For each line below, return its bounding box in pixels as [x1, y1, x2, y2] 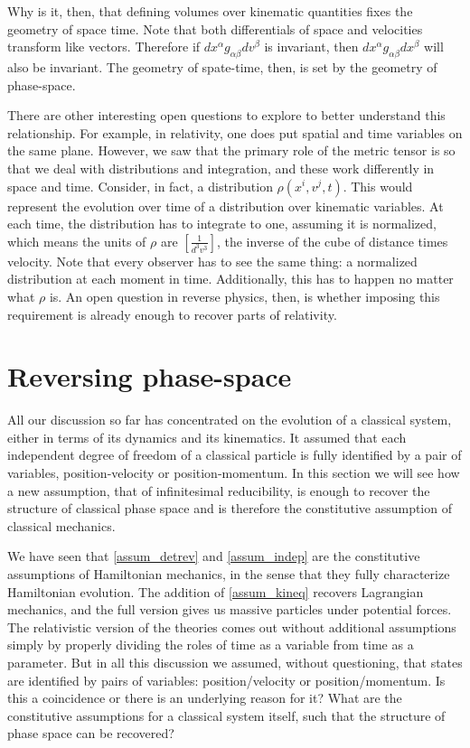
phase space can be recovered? [7, 724, 174, 743]
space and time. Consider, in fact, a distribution [7, 176, 273, 195]
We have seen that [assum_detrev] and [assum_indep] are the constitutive [7, 547, 420, 566]
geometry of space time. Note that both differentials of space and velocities [7, 19, 423, 38]
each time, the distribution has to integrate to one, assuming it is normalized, [7, 214, 437, 233]
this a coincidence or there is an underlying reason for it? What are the [7, 688, 402, 707]
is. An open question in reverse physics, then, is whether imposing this [49, 286, 440, 305]
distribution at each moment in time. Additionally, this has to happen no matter [7, 269, 454, 288]
